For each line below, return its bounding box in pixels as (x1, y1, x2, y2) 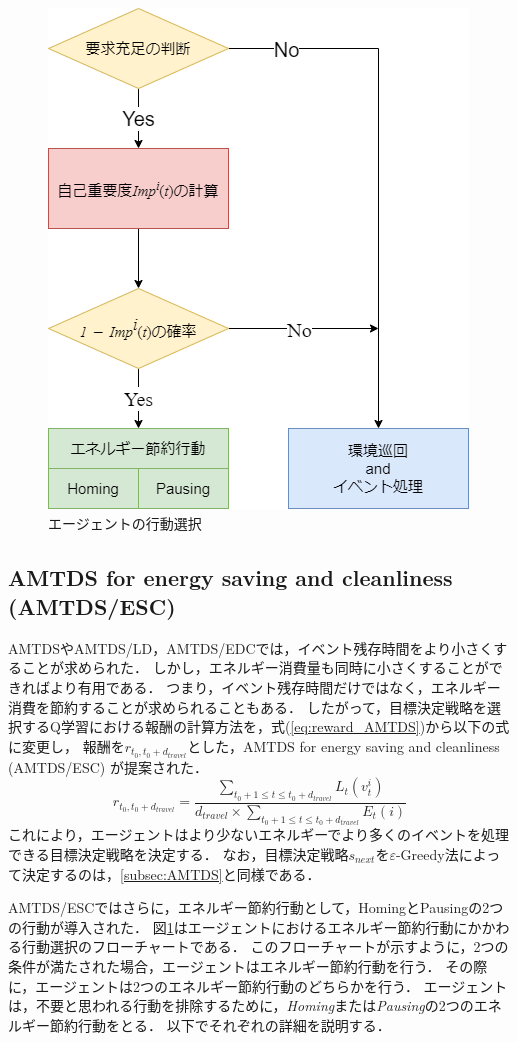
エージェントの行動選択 (48, 512, 202, 533)
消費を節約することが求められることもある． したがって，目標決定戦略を (8, 696, 487, 717)
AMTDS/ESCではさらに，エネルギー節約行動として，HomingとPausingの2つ (8, 897, 504, 918)
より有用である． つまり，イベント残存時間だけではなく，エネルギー (49, 676, 501, 697)
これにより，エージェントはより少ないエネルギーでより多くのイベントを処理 (8, 824, 510, 845)
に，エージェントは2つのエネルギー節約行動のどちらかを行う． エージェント (8, 975, 508, 996)
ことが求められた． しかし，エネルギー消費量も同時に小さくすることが (21, 657, 489, 678)
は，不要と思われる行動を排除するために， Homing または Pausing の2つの (8, 995, 474, 1016)
